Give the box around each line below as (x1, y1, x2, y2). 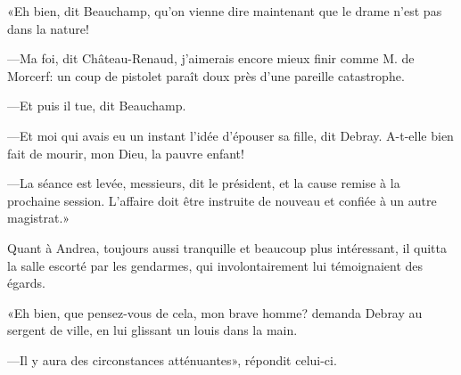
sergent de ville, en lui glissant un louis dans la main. (7, 321, 298, 339)
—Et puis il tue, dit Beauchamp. (7, 96, 186, 115)
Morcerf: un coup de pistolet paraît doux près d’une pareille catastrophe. (7, 66, 405, 85)
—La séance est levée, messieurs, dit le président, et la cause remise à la (7, 174, 400, 192)
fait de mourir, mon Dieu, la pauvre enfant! (7, 143, 244, 162)
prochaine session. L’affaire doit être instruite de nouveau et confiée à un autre (7, 191, 437, 209)
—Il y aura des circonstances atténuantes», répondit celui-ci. (7, 350, 337, 369)
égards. (7, 273, 45, 292)
